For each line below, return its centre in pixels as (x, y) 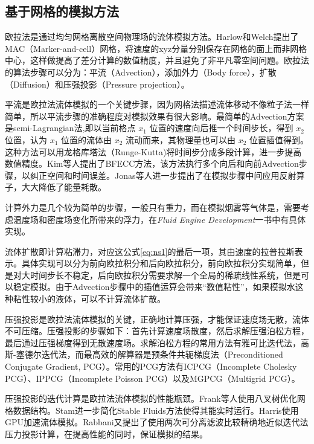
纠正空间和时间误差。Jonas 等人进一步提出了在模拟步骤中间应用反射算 (167, 175)
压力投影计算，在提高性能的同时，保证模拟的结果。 (106, 434)
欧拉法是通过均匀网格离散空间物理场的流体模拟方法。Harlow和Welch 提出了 (152, 37)
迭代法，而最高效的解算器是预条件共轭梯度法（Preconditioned (162, 354)
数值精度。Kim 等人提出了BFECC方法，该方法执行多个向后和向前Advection (152, 163)
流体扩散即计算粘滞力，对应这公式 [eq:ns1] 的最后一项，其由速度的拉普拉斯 (150, 251)
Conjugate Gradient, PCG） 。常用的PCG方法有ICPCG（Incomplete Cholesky (151, 366)
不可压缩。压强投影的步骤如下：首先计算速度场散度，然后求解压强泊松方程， (157, 331)
